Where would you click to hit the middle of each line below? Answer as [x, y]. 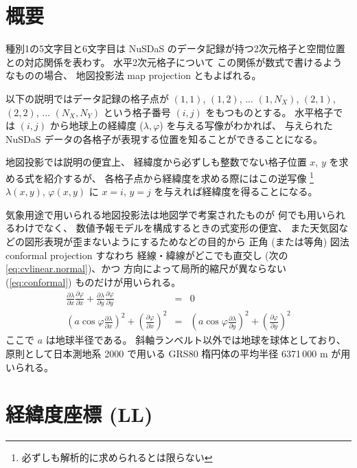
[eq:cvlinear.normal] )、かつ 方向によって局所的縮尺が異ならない [146, 268]
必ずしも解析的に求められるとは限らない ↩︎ [117, 457]
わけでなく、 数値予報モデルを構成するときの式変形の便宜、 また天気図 [177, 228]
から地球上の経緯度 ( [96, 125]
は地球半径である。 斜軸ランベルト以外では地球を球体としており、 [196, 340]
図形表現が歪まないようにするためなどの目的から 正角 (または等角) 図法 [187, 241]
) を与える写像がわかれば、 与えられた [246, 125]
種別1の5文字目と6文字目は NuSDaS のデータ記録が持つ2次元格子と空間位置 [175, 48]
